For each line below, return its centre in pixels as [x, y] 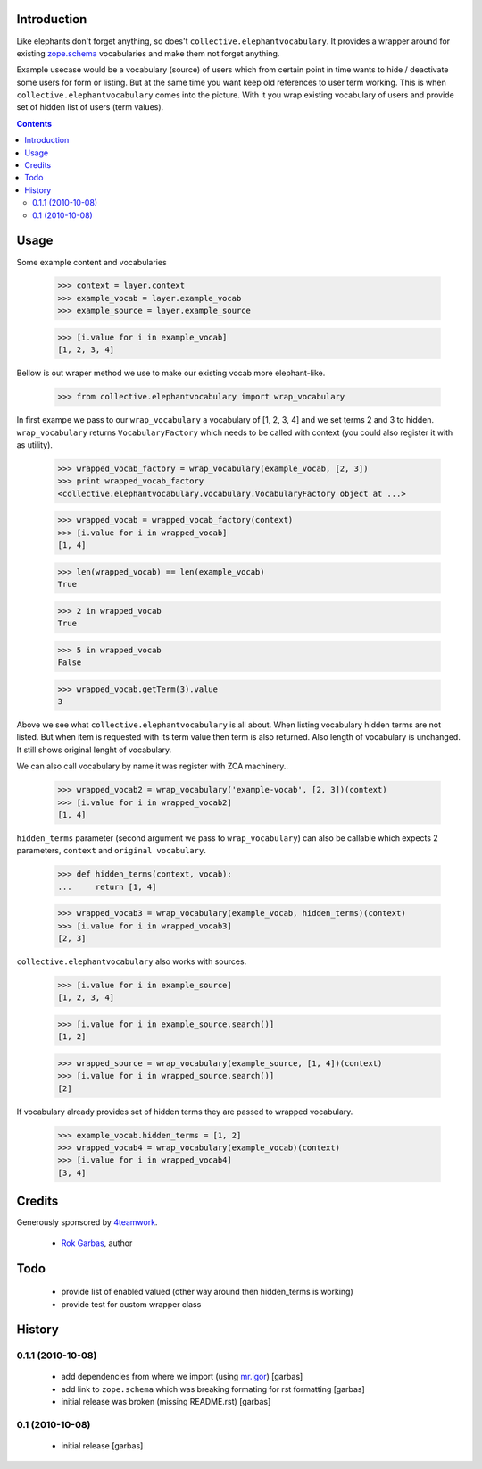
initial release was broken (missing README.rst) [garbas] [166, 1402]
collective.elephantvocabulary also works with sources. [132, 961]
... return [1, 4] [107, 886]
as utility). [35, 445]
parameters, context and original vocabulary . [112, 851]
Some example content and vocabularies [91, 262]
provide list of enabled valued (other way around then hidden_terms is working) [208, 1292]
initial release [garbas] [102, 1446]
